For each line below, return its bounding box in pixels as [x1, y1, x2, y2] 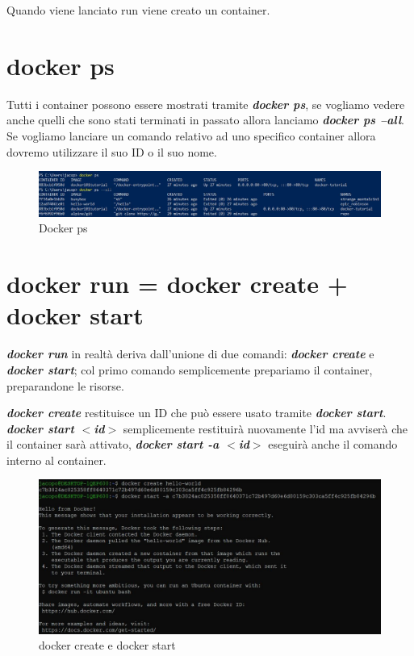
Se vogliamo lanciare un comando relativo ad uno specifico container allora [6, 127, 376, 144]
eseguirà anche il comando [268, 436, 398, 453]
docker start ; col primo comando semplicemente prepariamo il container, [6, 361, 373, 378]
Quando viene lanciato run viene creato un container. [6, 2, 270, 18]
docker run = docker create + [6, 267, 348, 300]
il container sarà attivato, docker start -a [6, 436, 220, 453]
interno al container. [6, 451, 107, 468]
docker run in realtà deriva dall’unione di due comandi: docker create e [6, 345, 374, 362]
